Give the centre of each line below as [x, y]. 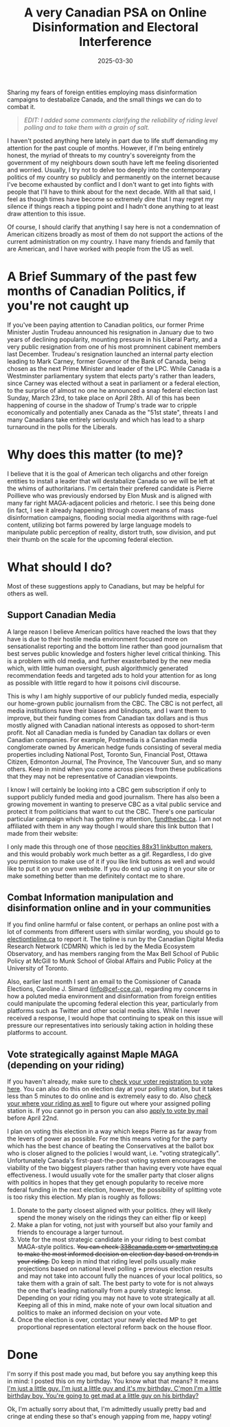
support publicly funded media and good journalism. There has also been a [113, 797]
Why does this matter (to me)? [95, 455]
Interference [115, 42]
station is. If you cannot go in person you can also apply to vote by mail [108, 1111]
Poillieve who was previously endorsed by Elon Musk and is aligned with [109, 495]
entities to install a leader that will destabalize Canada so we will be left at [111, 481]
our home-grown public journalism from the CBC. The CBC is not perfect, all [115, 703]
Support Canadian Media [62, 615]
